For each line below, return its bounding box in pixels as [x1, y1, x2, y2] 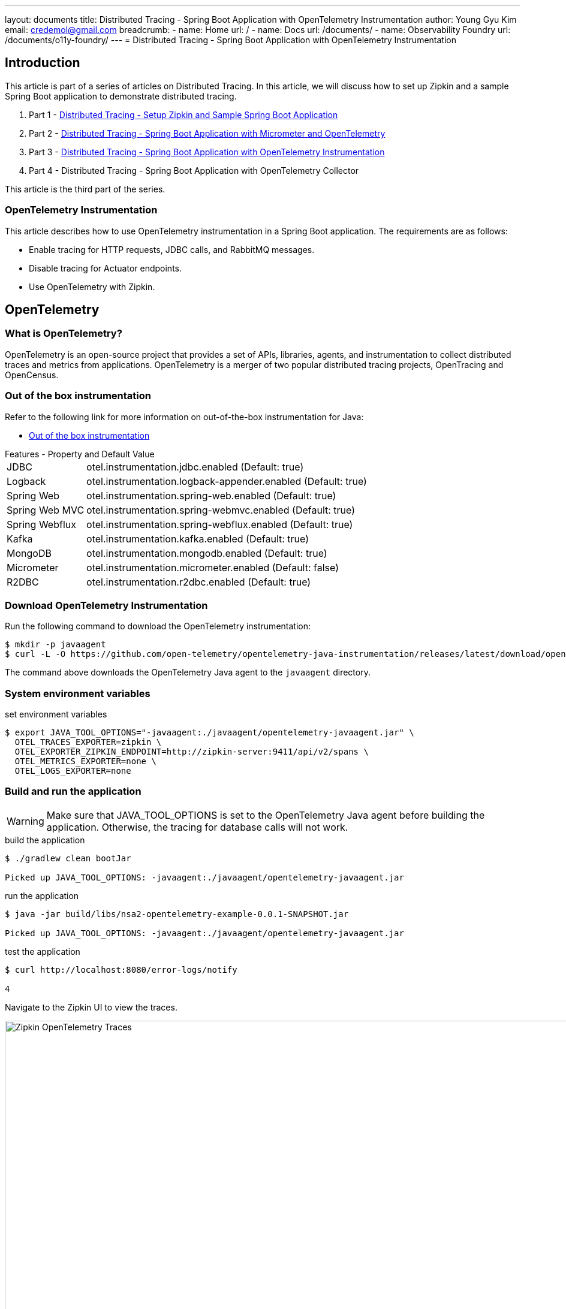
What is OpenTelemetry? [5, 327, 122, 340]
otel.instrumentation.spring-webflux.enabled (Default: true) [86, 518, 353, 530]
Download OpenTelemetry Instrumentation [5, 599, 208, 611]
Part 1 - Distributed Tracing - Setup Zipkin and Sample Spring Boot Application [29, 109, 338, 120]
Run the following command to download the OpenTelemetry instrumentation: [5, 621, 311, 632]
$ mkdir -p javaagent [5, 640, 106, 650]
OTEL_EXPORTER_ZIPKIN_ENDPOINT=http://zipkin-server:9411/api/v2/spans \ [14, 747, 369, 757]
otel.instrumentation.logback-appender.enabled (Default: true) [86, 475, 367, 487]
